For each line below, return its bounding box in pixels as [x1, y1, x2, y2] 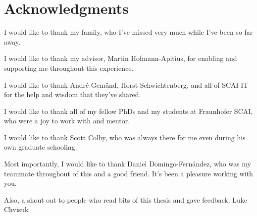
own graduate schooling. [4, 142, 77, 152]
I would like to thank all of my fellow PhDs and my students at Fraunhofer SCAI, [4, 106, 253, 116]
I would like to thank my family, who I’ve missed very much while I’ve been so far [4, 27, 253, 37]
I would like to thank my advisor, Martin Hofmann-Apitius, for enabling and [4, 53, 237, 63]
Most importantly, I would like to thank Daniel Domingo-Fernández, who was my [4, 159, 251, 169]
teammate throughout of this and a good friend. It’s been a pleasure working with [4, 168, 253, 178]
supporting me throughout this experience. [4, 62, 134, 73]
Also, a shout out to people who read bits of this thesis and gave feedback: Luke [4, 194, 248, 205]
